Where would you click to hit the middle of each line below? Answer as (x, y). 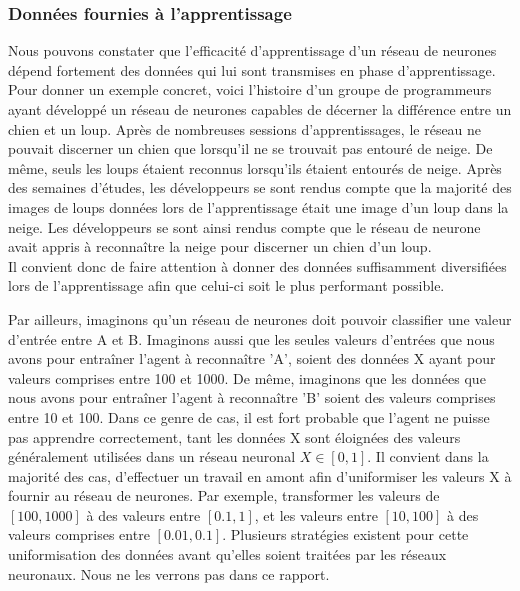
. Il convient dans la (428, 456)
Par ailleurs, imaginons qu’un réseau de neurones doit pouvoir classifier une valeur (260, 318)
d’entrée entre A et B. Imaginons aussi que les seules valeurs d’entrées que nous (251, 338)
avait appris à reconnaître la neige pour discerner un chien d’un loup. (220, 246)
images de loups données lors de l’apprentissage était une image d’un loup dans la (258, 206)
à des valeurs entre (143, 514)
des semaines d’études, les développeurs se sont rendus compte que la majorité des (260, 187)
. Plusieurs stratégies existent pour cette (345, 534)
